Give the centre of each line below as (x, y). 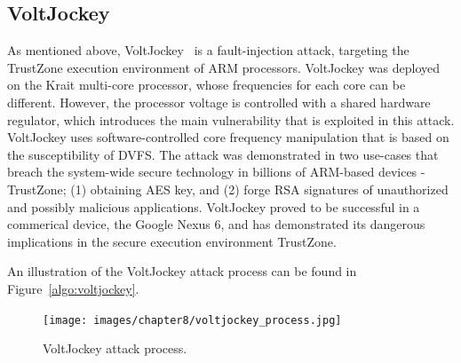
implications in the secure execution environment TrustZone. (172, 241)
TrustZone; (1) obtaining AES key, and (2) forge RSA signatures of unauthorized (228, 189)
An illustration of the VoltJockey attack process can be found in (182, 271)
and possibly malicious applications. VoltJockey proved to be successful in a (214, 206)
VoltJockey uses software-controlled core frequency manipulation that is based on (228, 137)
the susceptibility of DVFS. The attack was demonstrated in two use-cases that (223, 154)
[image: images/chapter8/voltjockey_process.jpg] (192, 320)
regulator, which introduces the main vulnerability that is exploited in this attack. (231, 119)
